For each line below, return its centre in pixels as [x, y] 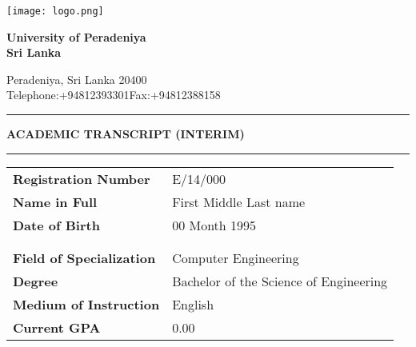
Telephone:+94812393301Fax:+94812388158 [114, 95]
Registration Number [82, 178]
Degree [36, 281]
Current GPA [57, 327]
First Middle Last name [239, 201]
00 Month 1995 [214, 225]
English [193, 304]
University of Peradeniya [76, 36]
